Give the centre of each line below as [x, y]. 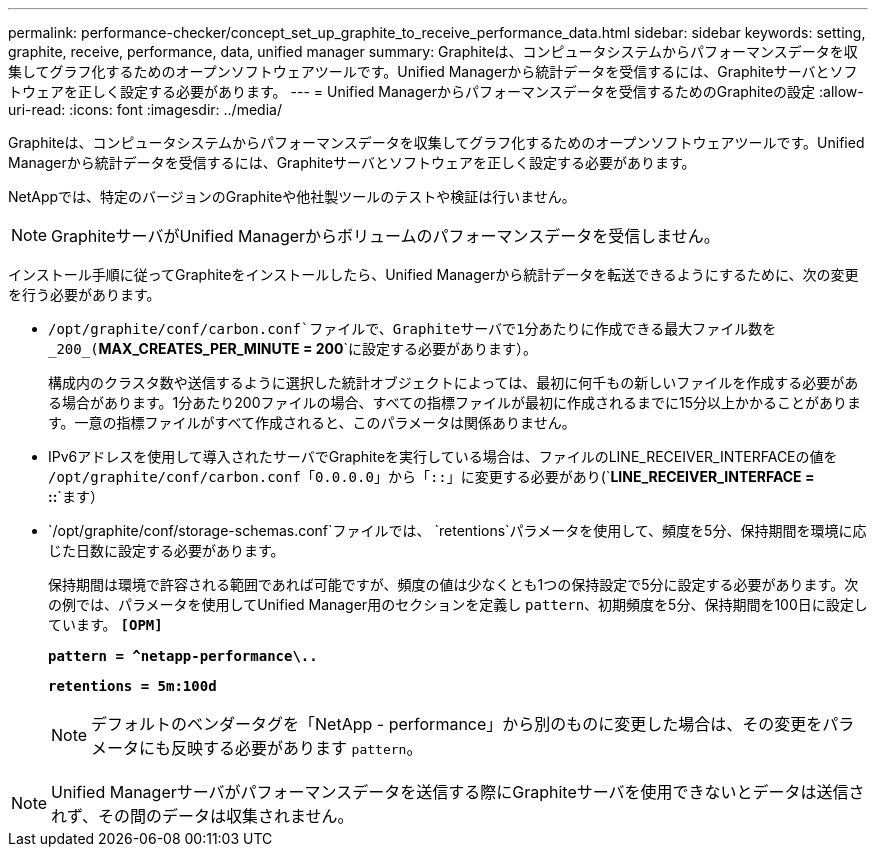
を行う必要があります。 [84, 294]
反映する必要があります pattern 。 [297, 748]
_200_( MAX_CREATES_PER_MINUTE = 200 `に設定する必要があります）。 [292, 348]
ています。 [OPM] [105, 624]
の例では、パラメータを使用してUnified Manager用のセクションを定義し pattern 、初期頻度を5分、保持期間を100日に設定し [458, 604]
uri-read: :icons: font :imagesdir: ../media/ [145, 109]
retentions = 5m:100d [132, 686]
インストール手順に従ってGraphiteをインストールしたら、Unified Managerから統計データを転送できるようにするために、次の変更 [433, 274]
